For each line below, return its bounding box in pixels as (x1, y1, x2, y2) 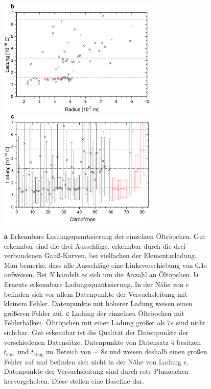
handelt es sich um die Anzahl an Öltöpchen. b (56, 269, 198, 280)
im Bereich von (46, 346, 91, 357)
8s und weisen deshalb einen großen (101, 346, 208, 357)
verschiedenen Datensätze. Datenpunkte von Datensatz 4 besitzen (4, 337, 201, 347)
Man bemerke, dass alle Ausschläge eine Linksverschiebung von (4, 259, 193, 270)
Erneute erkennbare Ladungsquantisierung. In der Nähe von (4, 279, 184, 289)
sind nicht (176, 317, 206, 328)
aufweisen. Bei (4, 269, 47, 280)
